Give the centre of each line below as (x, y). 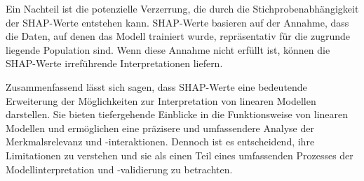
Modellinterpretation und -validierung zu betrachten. (119, 169)
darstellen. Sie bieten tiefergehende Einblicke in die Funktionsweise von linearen (177, 114)
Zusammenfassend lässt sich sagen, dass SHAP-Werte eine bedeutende (156, 86)
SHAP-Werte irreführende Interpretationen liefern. (114, 63)
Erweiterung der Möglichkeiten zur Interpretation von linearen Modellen (161, 100)
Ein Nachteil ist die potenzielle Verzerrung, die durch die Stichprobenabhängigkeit (182, 8)
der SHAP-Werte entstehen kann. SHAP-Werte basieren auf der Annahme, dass (177, 22)
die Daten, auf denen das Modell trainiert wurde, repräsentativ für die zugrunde (178, 36)
